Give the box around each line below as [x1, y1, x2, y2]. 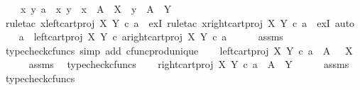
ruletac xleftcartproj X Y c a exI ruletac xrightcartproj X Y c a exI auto [5, 15, 355, 30]
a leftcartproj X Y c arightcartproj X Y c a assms [18, 29, 283, 44]
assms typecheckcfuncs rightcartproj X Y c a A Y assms [28, 57, 349, 72]
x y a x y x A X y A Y [20, 1, 172, 16]
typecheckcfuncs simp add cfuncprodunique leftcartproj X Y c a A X [5, 43, 353, 57]
